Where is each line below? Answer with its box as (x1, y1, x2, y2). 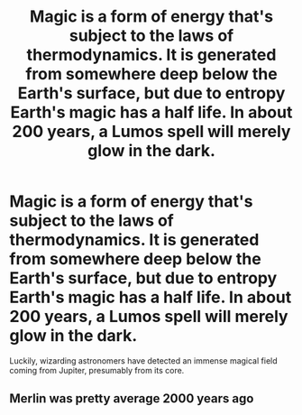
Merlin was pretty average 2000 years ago (9, 391, 254, 407)
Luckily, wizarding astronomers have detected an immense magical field (9, 355, 278, 366)
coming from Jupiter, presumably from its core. (9, 364, 185, 375)
